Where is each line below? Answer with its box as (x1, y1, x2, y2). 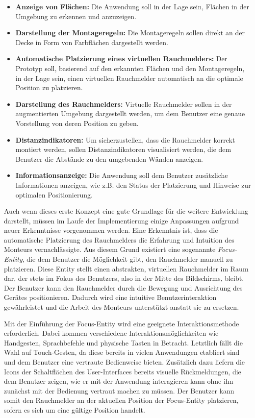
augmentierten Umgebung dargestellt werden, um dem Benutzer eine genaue (15, 108, 245, 119)
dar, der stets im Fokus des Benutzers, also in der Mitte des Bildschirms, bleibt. (4, 273, 244, 283)
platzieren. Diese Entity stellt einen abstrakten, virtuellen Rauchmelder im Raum (4, 263, 249, 273)
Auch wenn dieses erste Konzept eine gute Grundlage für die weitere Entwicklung (4, 206, 249, 216)
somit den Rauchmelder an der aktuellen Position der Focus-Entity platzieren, (4, 395, 239, 405)
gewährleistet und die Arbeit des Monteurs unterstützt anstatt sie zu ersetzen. (4, 302, 239, 312)
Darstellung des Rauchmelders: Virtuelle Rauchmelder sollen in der (15, 98, 232, 109)
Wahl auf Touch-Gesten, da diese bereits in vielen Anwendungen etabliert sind (4, 347, 240, 357)
